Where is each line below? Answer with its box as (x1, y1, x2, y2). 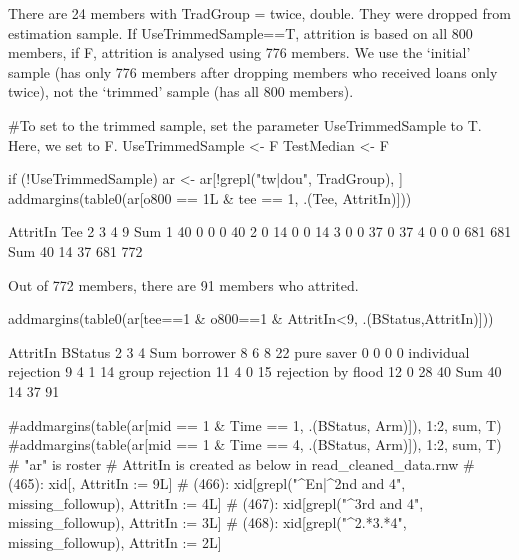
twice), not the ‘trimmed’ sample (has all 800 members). (8, 81, 354, 102)
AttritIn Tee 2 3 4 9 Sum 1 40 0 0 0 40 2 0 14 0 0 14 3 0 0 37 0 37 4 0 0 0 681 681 (8, 221, 512, 242)
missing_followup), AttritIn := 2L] (8, 532, 222, 553)
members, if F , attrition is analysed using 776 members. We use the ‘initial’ (8, 42, 471, 63)
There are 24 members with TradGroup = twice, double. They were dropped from (8, 3, 511, 23)
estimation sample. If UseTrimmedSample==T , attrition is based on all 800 (8, 22, 473, 43)
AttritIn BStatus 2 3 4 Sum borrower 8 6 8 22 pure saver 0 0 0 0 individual (8, 341, 470, 362)
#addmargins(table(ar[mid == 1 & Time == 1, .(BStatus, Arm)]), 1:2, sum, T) (8, 414, 502, 435)
